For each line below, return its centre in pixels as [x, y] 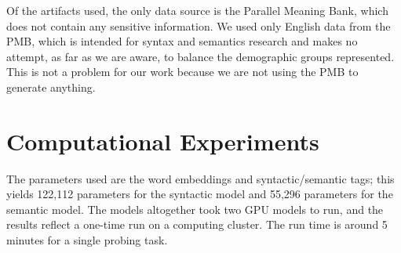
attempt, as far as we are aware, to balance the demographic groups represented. [200, 56]
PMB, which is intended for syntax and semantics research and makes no [182, 41]
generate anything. [51, 87]
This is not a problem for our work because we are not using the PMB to [182, 72]
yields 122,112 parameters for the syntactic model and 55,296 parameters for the [200, 194]
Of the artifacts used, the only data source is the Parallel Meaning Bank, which [197, 10]
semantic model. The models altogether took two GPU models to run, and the [195, 209]
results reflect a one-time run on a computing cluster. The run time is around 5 [197, 224]
